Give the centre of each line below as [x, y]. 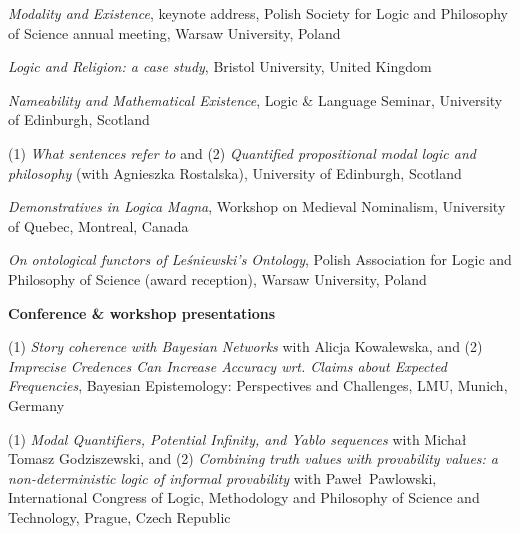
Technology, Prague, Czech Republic [119, 516]
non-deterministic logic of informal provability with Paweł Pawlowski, [222, 477]
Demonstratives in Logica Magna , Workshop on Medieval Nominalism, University [257, 206]
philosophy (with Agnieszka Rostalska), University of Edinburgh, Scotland [235, 172]
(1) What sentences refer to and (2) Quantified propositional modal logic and [242, 152]
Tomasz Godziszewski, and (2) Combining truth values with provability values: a [253, 458]
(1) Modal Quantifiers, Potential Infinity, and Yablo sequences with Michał [237, 438]
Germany [36, 404]
